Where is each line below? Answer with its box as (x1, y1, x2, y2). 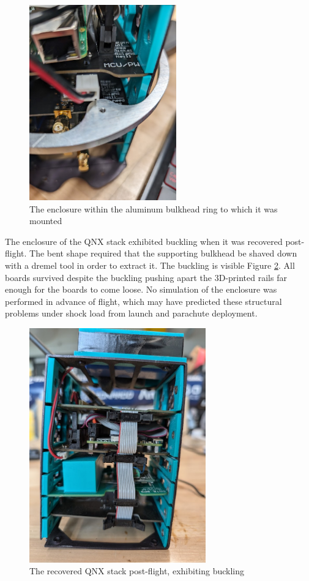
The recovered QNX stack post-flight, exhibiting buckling (29, 564, 245, 577)
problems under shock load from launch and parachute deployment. (5, 307, 258, 320)
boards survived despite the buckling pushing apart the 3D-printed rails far (5, 271, 287, 283)
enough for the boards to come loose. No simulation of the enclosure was (5, 283, 277, 296)
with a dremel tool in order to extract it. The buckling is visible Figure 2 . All (5, 258, 295, 271)
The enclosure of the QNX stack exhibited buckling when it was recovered (5, 234, 283, 247)
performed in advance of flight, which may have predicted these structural (5, 294, 282, 307)
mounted (29, 214, 62, 227)
